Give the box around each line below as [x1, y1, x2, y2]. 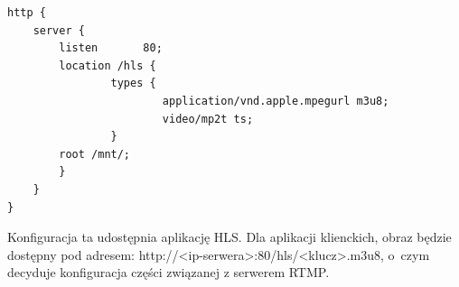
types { [110, 77, 156, 90]
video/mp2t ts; [162, 112, 254, 125]
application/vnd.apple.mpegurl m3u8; [162, 94, 389, 107]
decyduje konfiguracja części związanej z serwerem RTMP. [7, 263, 330, 282]
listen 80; [59, 42, 163, 55]
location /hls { [59, 59, 156, 72]
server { [33, 23, 85, 37]
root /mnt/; [59, 147, 131, 161]
